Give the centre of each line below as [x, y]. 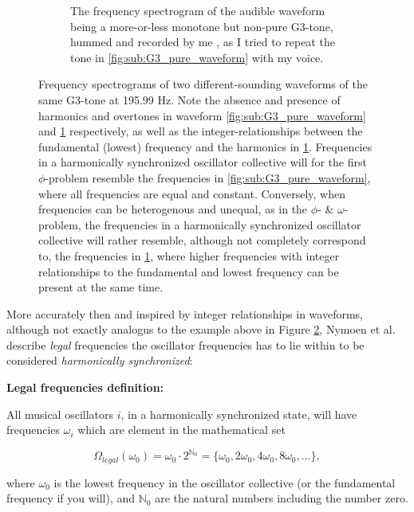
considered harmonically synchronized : [100, 360]
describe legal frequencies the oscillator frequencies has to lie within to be [185, 344]
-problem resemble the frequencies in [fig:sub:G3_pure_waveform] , [208, 177]
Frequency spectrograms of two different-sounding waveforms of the [203, 84]
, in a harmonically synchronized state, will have [239, 414]
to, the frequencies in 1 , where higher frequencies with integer [189, 255]
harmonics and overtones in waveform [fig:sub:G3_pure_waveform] [202, 115]
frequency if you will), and [71, 498]
